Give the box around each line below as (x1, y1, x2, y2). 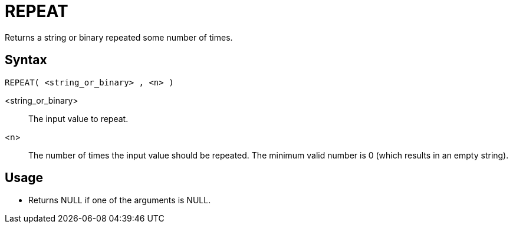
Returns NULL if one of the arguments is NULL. (28, 195, 211, 206)
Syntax (5, 52, 47, 68)
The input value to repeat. (28, 113, 129, 124)
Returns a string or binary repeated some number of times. (5, 32, 233, 42)
